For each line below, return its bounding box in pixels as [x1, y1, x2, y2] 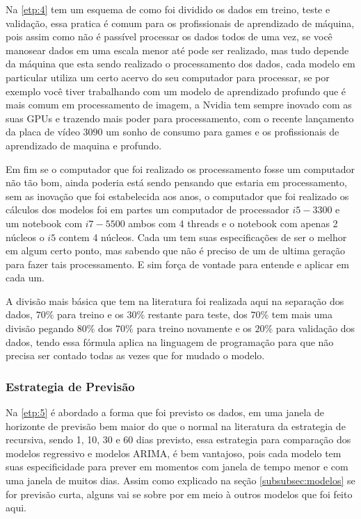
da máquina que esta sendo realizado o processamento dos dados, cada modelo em [6, 56, 355, 71]
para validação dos [275, 321, 355, 336]
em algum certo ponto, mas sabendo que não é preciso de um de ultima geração [6, 243, 345, 258]
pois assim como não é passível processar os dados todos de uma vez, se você [6, 29, 332, 44]
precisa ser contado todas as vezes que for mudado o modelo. [6, 348, 265, 363]
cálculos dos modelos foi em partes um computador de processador [6, 202, 289, 217]
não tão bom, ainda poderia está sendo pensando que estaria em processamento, [6, 175, 347, 190]
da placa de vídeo [6, 124, 80, 139]
